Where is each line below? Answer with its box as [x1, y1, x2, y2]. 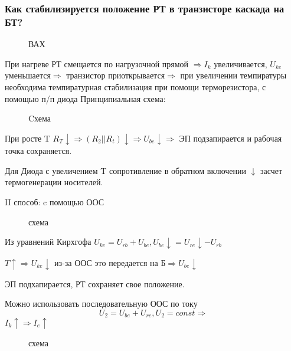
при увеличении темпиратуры [180, 69, 287, 81]
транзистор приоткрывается [66, 69, 165, 81]
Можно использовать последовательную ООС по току [5, 297, 198, 310]
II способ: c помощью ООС [5, 195, 104, 208]
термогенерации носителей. [5, 176, 103, 188]
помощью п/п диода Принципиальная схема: [5, 92, 166, 104]
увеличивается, [214, 57, 267, 70]
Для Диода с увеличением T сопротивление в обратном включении [5, 164, 246, 176]
